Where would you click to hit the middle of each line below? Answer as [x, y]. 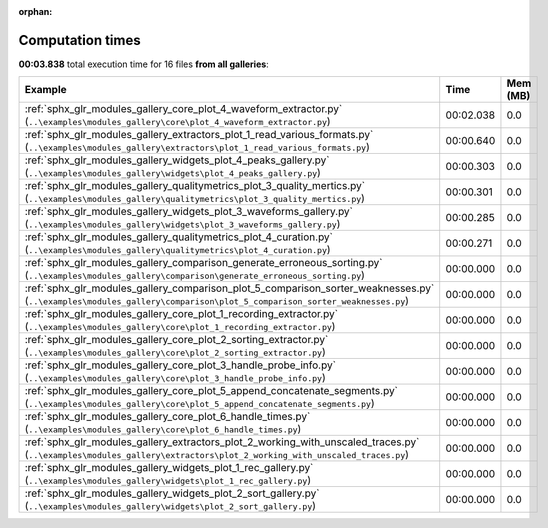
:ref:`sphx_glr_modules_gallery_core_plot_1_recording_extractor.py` [181, 314]
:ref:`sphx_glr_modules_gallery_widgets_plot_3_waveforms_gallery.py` [189, 212]
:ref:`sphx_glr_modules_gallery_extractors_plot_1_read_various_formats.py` [199, 135]
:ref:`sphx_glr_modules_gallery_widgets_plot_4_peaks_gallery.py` [177, 160]
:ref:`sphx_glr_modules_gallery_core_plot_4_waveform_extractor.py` [183, 109]
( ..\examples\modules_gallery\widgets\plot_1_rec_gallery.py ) [168, 480]
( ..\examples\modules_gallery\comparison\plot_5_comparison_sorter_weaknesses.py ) [217, 301]
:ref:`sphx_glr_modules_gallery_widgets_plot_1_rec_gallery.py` [169, 468]
